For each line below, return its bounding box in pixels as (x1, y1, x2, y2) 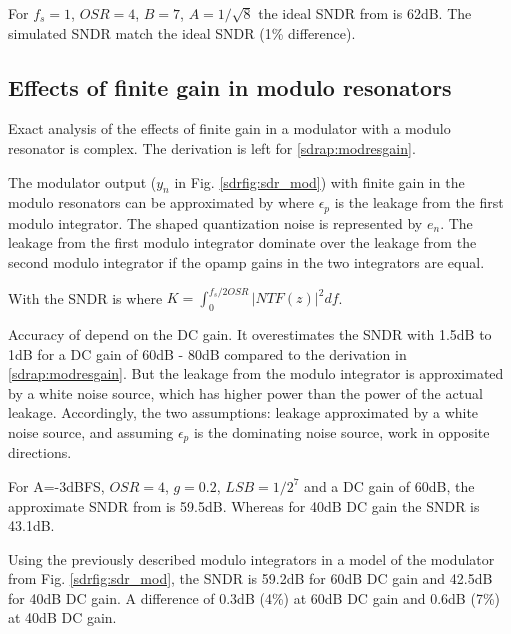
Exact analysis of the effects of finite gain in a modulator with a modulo (8, 118, 451, 139)
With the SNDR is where (8, 287, 163, 308)
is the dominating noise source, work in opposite (193, 421, 490, 442)
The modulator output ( (8, 171, 157, 192)
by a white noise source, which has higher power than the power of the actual (8, 382, 483, 403)
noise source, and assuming (8, 421, 174, 442)
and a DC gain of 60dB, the (304, 475, 475, 496)
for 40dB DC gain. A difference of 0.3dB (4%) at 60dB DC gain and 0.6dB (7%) (8, 587, 501, 608)
